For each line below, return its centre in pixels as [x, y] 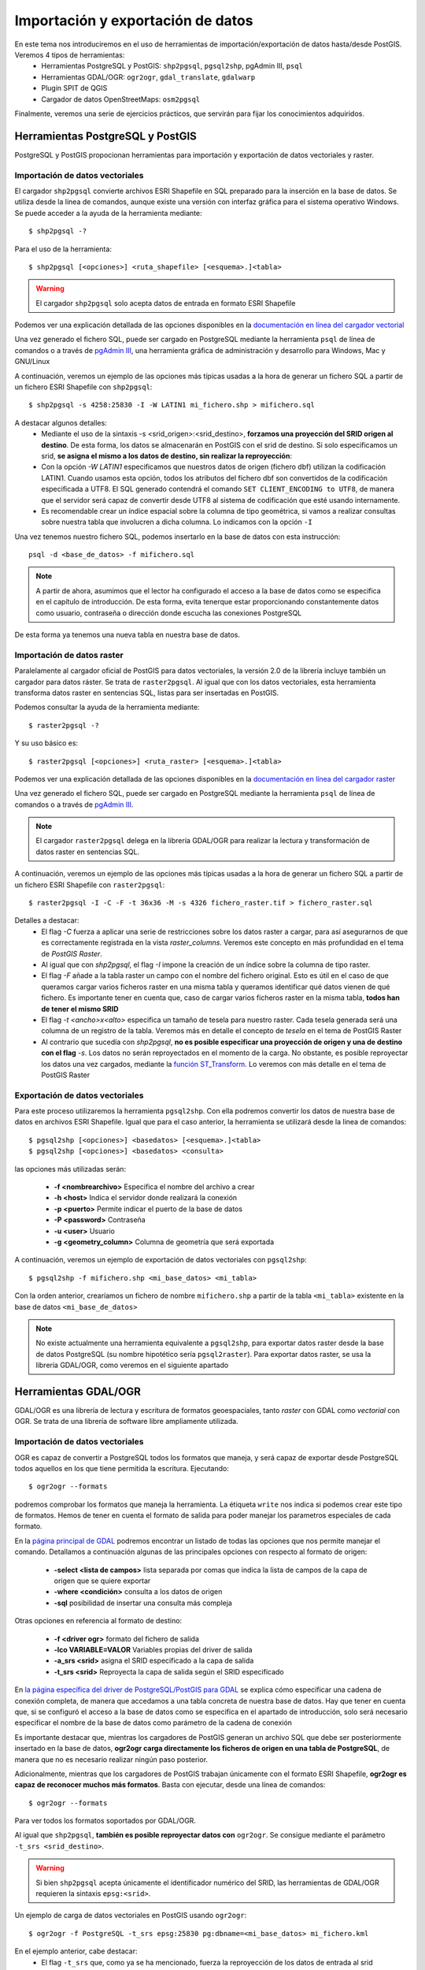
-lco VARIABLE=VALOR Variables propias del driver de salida [153, 1649]
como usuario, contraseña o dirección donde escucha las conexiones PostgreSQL [169, 613]
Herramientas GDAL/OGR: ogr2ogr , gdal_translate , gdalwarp [148, 77]
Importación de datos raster [69, 655]
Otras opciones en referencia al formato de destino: [98, 1621]
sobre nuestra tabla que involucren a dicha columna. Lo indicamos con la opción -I [177, 522]
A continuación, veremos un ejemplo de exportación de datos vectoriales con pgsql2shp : [161, 1260]
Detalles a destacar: [47, 920]
